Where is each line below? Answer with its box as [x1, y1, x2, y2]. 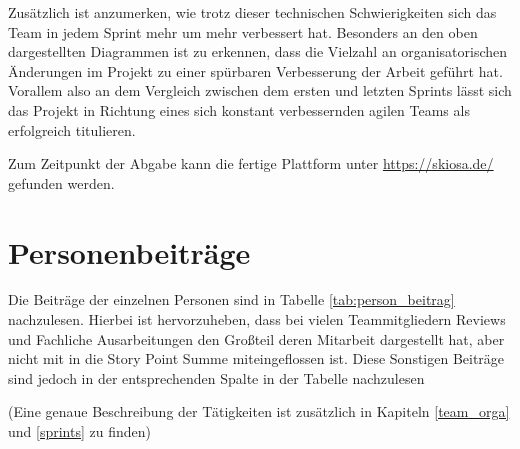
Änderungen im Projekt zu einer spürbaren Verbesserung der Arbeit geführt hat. [8, 60, 503, 81]
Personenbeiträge [8, 231, 251, 272]
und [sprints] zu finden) [8, 421, 151, 442]
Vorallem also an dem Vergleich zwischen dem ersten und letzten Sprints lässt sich [8, 80, 512, 101]
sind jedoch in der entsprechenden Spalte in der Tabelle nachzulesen [8, 367, 425, 388]
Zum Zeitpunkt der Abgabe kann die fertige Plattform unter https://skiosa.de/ [8, 153, 494, 174]
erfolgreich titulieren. [8, 119, 136, 140]
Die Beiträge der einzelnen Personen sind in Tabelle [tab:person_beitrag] [8, 289, 455, 310]
